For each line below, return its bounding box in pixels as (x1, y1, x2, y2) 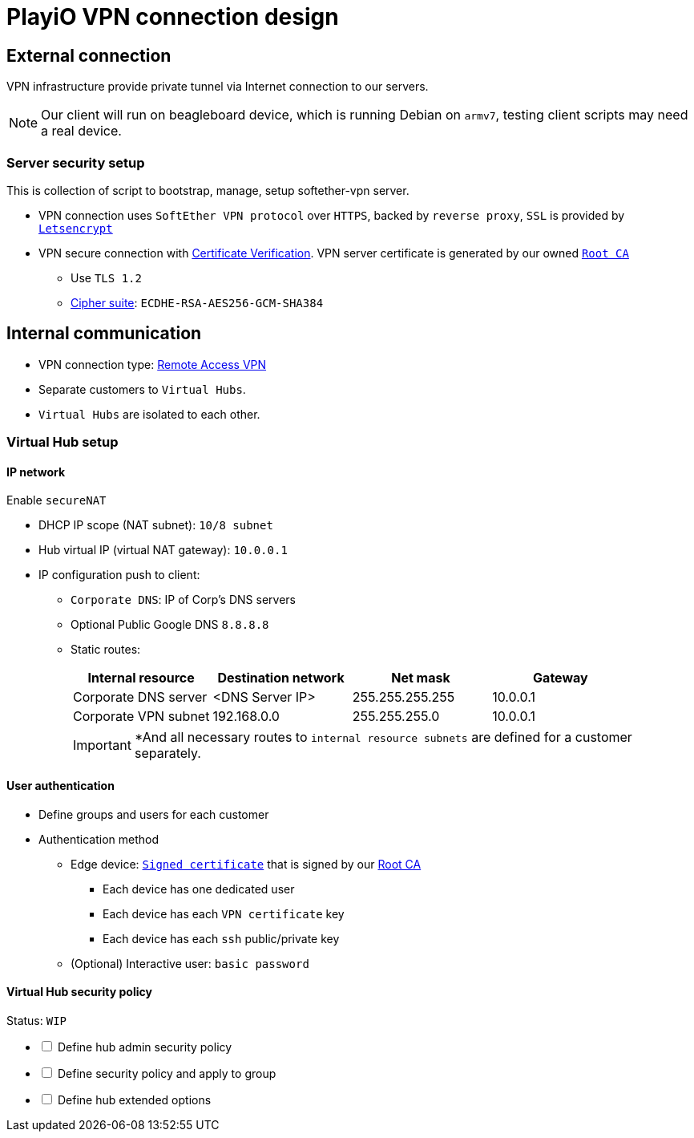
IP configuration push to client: (38, 568, 200, 582)
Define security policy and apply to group (57, 1066, 276, 1080)
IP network (6, 464, 66, 479)
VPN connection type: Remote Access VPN (38, 357, 267, 371)
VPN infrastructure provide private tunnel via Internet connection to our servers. (6, 79, 429, 94)
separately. (134, 745, 201, 762)
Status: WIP (6, 1013, 67, 1027)
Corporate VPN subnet (73, 708, 210, 725)
